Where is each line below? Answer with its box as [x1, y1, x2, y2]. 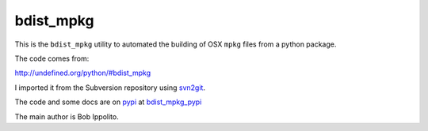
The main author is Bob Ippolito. [14, 111, 119, 122]
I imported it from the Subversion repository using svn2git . [14, 83, 206, 92]
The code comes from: [14, 54, 90, 63]
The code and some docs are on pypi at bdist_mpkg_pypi [14, 97, 202, 107]
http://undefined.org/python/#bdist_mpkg [14, 68, 151, 78]
